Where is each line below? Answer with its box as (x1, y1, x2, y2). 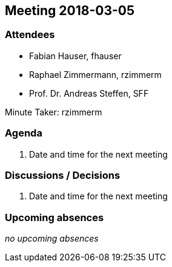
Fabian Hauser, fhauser (29, 50, 122, 61)
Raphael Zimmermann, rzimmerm (29, 69, 162, 80)
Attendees (5, 28, 55, 41)
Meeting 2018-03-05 (5, 3, 134, 18)
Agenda (5, 127, 42, 140)
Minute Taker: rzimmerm (5, 106, 102, 117)
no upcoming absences (5, 233, 99, 244)
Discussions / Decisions (5, 169, 121, 181)
